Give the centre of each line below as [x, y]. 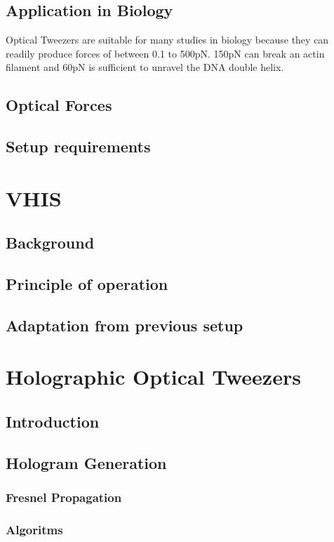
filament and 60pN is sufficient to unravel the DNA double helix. [145, 67]
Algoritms [34, 529]
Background [50, 243]
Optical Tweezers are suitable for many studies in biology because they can [167, 40]
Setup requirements [78, 146]
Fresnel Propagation [64, 497]
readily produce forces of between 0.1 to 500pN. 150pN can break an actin [165, 53]
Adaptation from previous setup [125, 325]
